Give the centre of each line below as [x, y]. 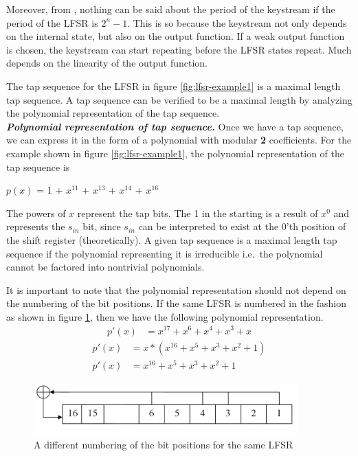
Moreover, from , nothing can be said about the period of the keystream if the [171, 9]
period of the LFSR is [52, 22]
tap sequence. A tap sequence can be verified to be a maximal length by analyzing [179, 99]
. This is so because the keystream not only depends [237, 22]
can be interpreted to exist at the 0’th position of [242, 226]
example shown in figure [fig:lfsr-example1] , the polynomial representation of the [175, 153]
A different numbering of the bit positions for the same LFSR [164, 445]
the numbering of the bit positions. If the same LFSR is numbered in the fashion [176, 303]
